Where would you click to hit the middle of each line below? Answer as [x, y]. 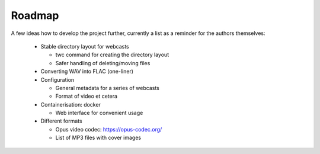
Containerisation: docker [71, 104]
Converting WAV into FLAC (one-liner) [87, 72]
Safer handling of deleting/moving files [103, 63]
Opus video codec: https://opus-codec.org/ [109, 129]
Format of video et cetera [87, 96]
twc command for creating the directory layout [112, 55]
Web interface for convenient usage [99, 113]
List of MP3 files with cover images [98, 138]
